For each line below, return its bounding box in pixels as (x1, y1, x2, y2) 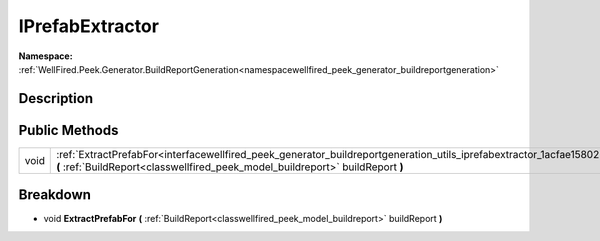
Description (18, 90, 94, 107)
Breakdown (18, 186, 92, 204)
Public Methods (18, 121, 119, 139)
